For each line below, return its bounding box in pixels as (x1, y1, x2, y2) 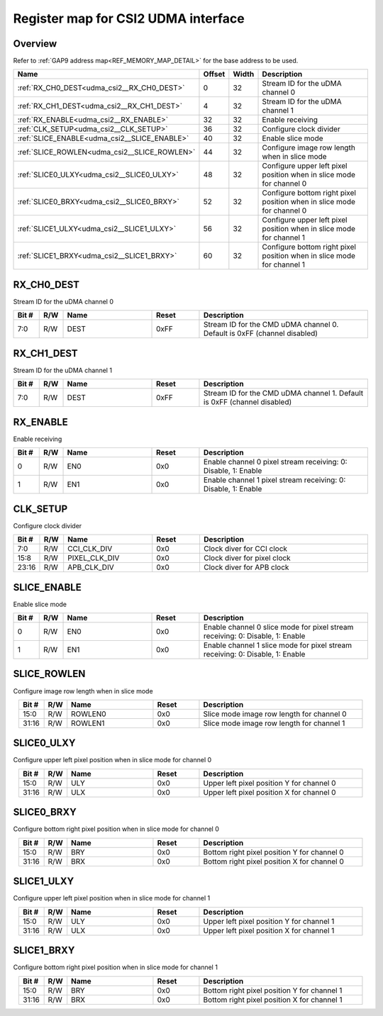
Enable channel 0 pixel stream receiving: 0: (203, 457, 348, 467)
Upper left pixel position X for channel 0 (203, 787, 336, 797)
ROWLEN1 (71, 718, 105, 728)
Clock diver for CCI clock (203, 544, 287, 554)
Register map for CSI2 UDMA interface (13, 11, 245, 26)
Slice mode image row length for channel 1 (203, 718, 345, 728)
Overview (13, 38, 57, 50)
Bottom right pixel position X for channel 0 (203, 856, 344, 866)
